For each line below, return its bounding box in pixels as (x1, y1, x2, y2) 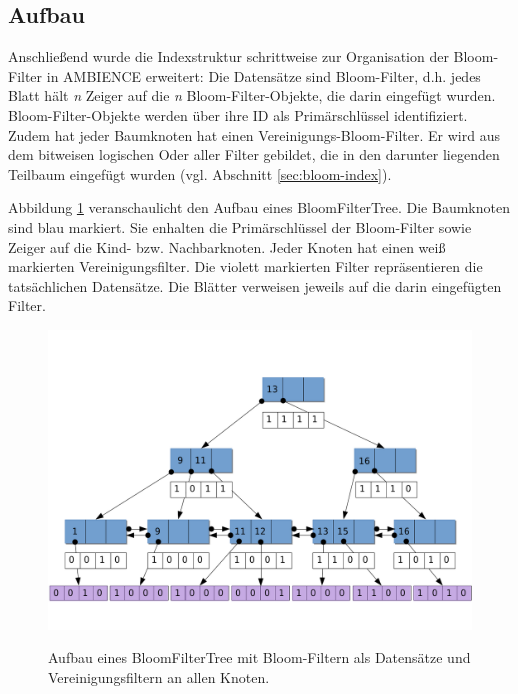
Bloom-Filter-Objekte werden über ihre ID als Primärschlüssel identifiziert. (8, 104, 468, 125)
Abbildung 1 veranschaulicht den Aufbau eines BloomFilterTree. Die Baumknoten (8, 197, 510, 218)
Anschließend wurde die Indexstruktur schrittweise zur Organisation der (8, 46, 449, 67)
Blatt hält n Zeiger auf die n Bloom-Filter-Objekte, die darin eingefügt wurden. (8, 85, 496, 106)
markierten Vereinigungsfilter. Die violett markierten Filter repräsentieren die (8, 256, 483, 277)
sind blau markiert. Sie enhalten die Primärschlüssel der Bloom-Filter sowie (8, 216, 472, 237)
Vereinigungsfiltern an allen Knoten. (48, 666, 270, 687)
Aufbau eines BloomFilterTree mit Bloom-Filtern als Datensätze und (48, 647, 471, 668)
